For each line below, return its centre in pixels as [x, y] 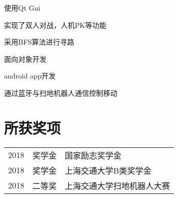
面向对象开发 [25, 58]
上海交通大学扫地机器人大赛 [118, 185]
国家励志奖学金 [93, 155]
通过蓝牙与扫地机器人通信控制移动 [61, 92]
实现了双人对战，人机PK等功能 [55, 25]
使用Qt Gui [22, 8]
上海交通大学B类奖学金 [108, 170]
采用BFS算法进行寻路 [39, 42]
